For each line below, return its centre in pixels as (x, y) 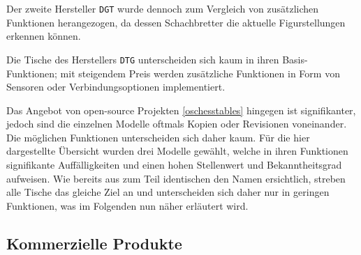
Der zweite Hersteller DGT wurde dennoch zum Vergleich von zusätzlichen (163, 8)
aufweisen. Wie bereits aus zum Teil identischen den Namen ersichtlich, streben (176, 178)
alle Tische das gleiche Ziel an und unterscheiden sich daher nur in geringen (168, 192)
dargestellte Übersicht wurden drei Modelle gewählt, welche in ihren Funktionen (177, 151)
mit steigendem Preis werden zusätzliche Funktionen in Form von (200, 73)
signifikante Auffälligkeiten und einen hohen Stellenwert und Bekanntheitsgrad (174, 165)
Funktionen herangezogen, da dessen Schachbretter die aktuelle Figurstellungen (176, 22)
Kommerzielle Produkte (94, 243)
